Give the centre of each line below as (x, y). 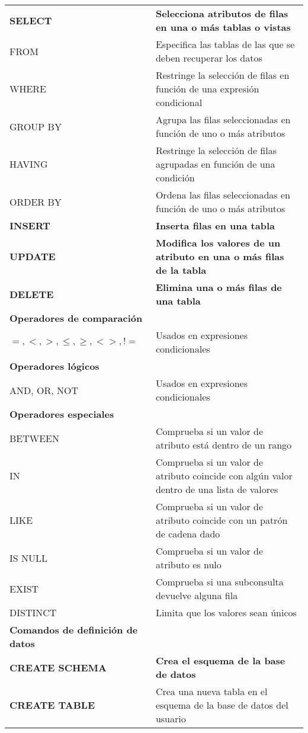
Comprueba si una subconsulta (219, 582)
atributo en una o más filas (220, 256)
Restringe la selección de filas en (222, 75)
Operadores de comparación (76, 318)
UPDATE (33, 256)
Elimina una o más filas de (219, 287)
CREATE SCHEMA (58, 667)
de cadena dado (188, 534)
